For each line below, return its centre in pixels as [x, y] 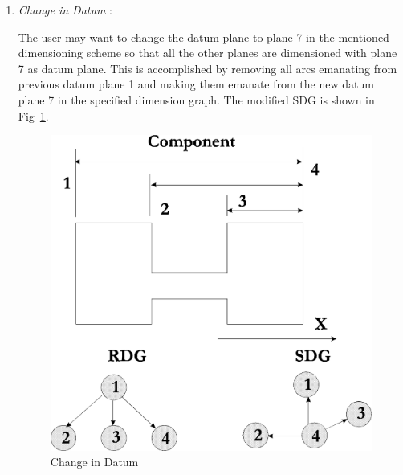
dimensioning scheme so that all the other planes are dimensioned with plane [208, 53]
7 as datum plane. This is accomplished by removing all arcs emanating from [208, 68]
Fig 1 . [33, 115]
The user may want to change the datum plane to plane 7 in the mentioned [204, 37]
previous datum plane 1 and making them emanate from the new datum [196, 84]
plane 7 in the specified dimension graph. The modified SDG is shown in [196, 99]
